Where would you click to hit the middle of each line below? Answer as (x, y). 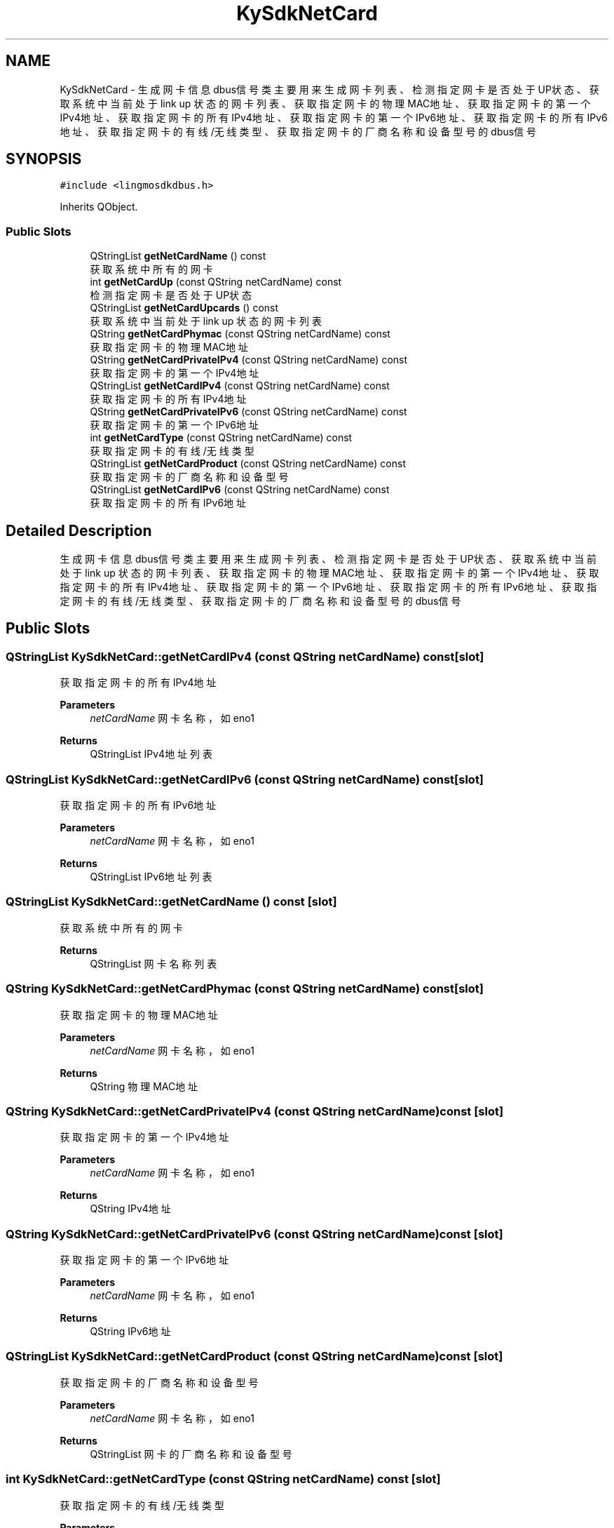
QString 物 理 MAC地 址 (144, 1086)
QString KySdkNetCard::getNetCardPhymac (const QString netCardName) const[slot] (245, 989)
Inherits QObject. (99, 207)
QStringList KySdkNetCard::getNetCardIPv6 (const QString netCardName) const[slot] (245, 779)
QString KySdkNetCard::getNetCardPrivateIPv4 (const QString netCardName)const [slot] (255, 1111)
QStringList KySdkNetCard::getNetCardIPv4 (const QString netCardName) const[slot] (245, 656)
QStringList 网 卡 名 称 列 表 (153, 963)
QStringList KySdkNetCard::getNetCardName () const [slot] (171, 902)
